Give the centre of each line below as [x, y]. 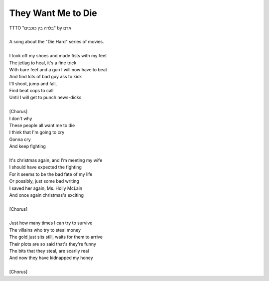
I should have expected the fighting [46, 167]
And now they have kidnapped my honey [51, 258]
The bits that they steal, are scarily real [49, 251]
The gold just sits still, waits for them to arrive [56, 237]
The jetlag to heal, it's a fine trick [43, 63]
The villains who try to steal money [45, 230]
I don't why [21, 118]
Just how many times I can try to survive [51, 223]
